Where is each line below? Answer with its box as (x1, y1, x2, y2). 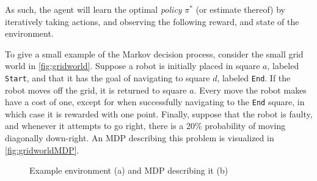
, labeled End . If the (217, 71, 291, 84)
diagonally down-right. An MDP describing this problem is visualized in (5, 131, 274, 144)
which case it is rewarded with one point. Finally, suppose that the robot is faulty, (5, 107, 313, 120)
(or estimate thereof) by (195, 3, 286, 15)
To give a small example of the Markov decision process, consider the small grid (5, 47, 304, 60)
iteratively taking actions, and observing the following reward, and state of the (5, 15, 299, 28)
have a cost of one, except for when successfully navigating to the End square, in (5, 95, 305, 108)
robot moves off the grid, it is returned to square (5, 83, 187, 96)
